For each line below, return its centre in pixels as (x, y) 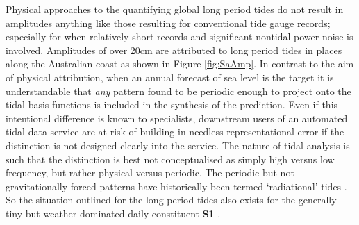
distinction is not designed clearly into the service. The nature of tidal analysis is (178, 145)
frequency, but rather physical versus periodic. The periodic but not (150, 173)
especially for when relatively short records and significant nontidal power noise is (179, 36)
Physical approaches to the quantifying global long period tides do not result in (175, 9)
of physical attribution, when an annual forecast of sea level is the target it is (170, 77)
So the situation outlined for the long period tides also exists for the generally (171, 200)
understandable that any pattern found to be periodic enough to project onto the (178, 91)
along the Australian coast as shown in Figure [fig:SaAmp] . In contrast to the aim (180, 64)
